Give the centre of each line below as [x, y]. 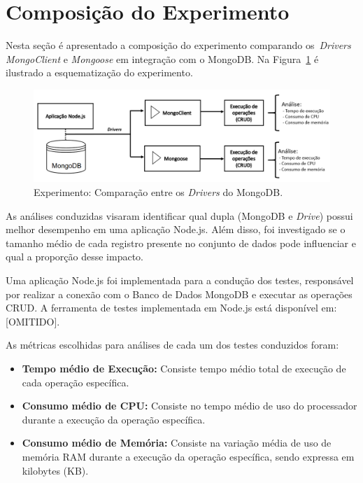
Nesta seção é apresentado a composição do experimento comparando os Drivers [178, 45]
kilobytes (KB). [55, 470]
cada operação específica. [76, 382]
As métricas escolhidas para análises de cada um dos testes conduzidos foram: [172, 345]
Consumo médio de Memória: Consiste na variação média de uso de [177, 443]
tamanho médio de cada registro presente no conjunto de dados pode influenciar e [181, 243]
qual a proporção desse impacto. [75, 257]
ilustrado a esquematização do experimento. [99, 72]
